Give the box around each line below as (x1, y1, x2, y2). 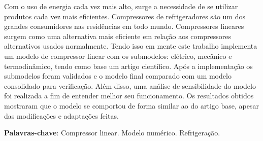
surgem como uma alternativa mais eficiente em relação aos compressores (4, 30, 231, 41)
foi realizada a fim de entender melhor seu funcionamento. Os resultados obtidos (4, 90, 254, 101)
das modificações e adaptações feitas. (4, 110, 119, 121)
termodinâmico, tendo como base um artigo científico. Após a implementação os (4, 60, 253, 71)
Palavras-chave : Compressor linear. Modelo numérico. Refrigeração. (4, 127, 220, 138)
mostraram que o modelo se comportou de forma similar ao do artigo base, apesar (4, 100, 259, 111)
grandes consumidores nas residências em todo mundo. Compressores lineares (4, 21, 244, 31)
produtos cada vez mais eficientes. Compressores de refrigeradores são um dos (4, 11, 245, 21)
